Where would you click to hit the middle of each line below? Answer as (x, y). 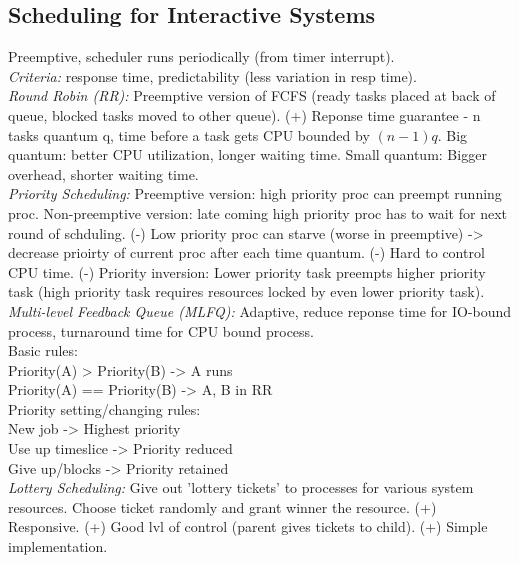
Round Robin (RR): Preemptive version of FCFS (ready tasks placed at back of (252, 95)
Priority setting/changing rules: (104, 408)
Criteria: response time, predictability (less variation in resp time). (212, 75)
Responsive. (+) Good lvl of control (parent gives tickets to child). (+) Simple (248, 526)
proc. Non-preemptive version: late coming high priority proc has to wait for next (257, 212)
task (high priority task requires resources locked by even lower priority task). (246, 291)
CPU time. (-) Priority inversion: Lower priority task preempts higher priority (247, 271)
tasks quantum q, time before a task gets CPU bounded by (189, 134)
